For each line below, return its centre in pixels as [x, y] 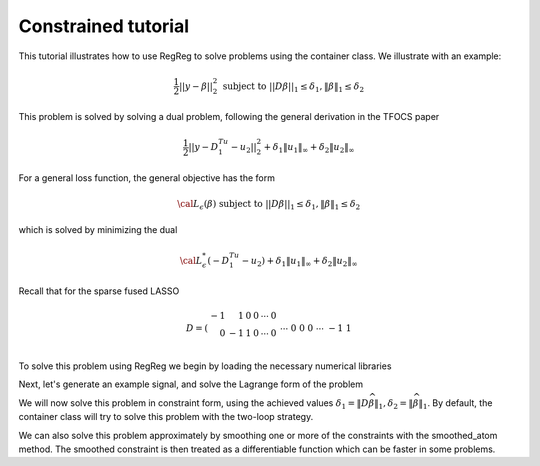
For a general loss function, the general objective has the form [146, 177]
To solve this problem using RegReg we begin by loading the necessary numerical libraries [205, 366]
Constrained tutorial [104, 26]
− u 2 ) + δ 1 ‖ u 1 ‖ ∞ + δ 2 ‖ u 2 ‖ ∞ [299, 262]
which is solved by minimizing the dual [98, 230]
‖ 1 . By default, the [455, 403]
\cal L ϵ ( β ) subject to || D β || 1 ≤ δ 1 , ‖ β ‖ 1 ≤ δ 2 [268, 205]
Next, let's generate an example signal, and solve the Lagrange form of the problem [191, 384]
